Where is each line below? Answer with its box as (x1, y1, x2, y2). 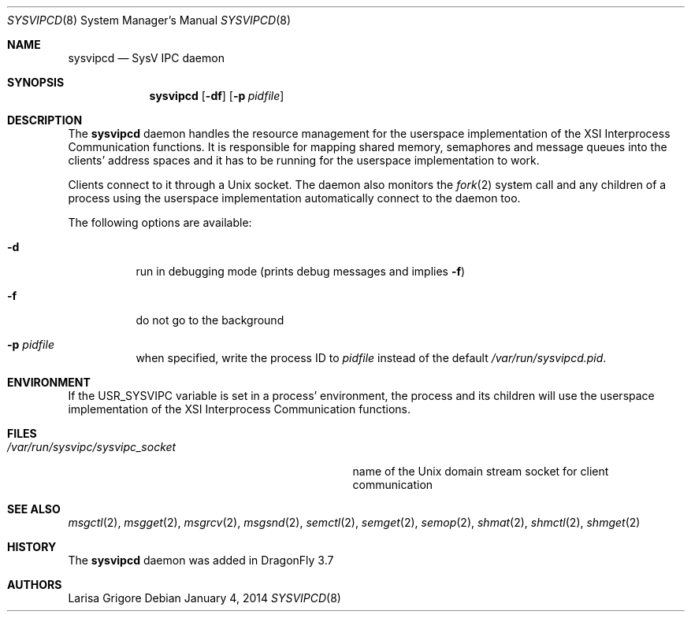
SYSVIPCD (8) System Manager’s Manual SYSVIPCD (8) (7, 13, 292, 27)
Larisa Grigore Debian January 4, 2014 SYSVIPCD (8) (68, 591, 341, 605)
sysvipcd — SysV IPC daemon (68, 51, 225, 65)
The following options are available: (68, 216, 252, 229)
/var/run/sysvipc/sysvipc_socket (7, 440, 176, 453)
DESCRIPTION (7, 113, 83, 127)
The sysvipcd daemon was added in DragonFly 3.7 (68, 553, 334, 567)
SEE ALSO (7, 502, 61, 516)
